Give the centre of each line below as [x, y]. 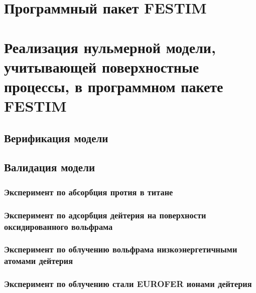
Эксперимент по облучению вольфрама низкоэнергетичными [121, 249]
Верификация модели [56, 137]
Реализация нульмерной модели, [110, 47]
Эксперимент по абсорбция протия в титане [89, 192]
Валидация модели [50, 167]
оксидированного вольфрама [58, 226]
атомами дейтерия [39, 261]
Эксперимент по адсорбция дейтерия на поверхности [105, 215]
